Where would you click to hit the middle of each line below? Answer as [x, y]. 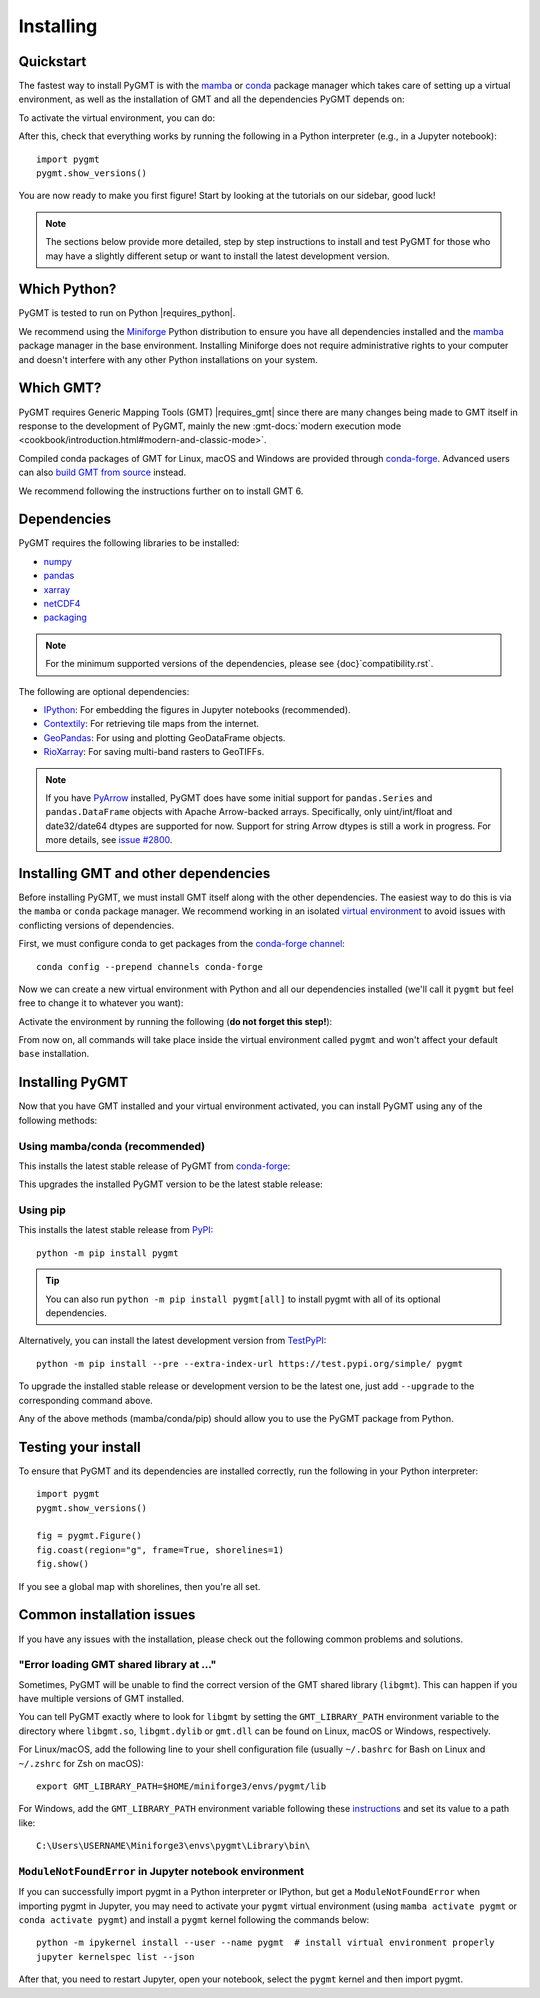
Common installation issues [107, 1615]
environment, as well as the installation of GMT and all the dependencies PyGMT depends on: [211, 99]
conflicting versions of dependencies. [96, 925]
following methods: [58, 1120]
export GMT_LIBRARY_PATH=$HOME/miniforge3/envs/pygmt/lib [181, 1786]
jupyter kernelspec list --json [115, 1956]
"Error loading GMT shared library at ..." [117, 1665]
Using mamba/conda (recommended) [111, 1146]
